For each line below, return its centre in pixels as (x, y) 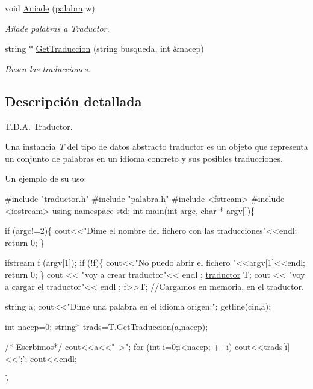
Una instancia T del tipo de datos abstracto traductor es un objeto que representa (156, 146)
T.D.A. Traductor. (39, 126)
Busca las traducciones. (48, 68)
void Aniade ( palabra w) (50, 8)
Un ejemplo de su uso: (46, 178)
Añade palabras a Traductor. (57, 28)
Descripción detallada (73, 101)
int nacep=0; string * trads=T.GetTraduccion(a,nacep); (107, 326)
